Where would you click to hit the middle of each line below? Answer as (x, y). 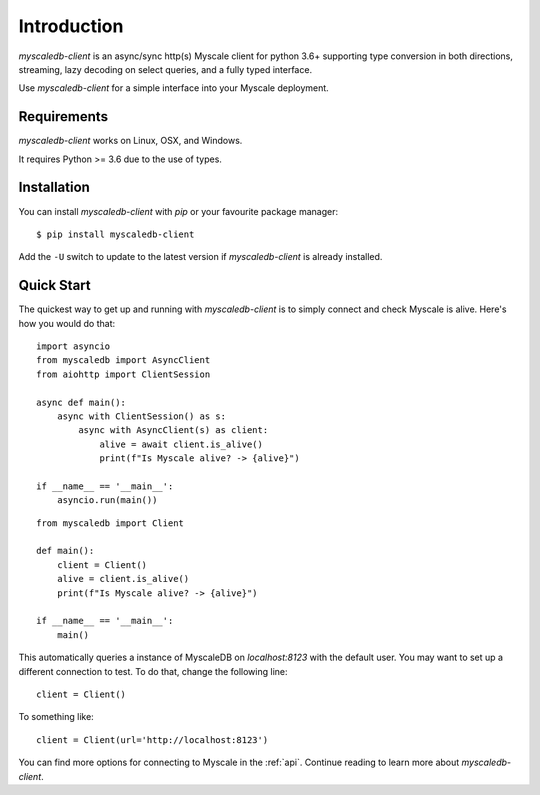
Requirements (63, 116)
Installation (54, 187)
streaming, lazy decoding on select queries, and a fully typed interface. (165, 69)
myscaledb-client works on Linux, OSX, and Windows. (130, 141)
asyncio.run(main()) (107, 500)
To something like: (56, 717)
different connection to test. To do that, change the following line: (153, 671)
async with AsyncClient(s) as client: (173, 430)
